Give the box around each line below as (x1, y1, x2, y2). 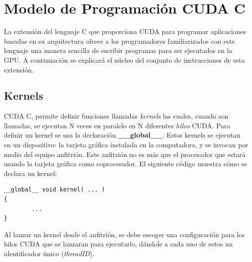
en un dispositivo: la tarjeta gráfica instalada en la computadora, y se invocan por (4, 140, 249, 150)
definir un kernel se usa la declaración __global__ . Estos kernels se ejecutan (4, 130, 240, 140)
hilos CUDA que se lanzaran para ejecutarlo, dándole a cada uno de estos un (4, 239, 233, 249)
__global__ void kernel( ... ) (4, 186, 105, 193)
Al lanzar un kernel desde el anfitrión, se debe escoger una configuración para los (4, 229, 245, 239)
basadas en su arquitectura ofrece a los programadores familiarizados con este (4, 35, 235, 46)
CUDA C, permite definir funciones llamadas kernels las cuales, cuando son (4, 111, 229, 121)
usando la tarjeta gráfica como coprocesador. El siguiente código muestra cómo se (4, 158, 247, 169)
